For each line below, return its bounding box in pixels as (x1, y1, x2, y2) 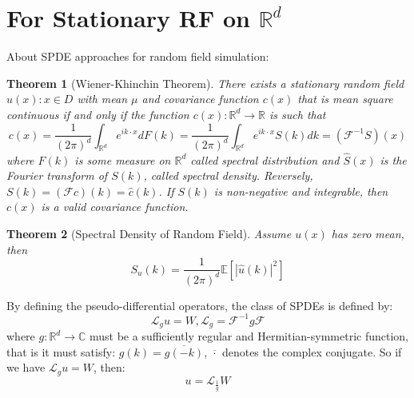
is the (380, 151, 407, 168)
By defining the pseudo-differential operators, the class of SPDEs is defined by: (6, 297, 393, 313)
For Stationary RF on (6, 2, 250, 34)
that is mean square (297, 90, 393, 107)
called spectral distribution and (190, 151, 340, 168)
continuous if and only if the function (6, 105, 189, 122)
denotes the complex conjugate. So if (221, 343, 402, 360)
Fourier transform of (6, 167, 108, 184)
